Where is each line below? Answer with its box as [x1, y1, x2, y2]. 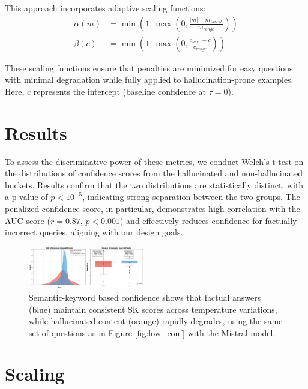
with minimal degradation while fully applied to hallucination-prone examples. [5, 73, 294, 86]
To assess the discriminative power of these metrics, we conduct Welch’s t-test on [5, 155, 304, 167]
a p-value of [5, 190, 48, 203]
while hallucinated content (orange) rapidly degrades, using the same [29, 315, 283, 327]
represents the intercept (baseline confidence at [33, 85, 207, 97]
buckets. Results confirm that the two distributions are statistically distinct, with [5, 178, 304, 191]
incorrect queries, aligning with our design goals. [5, 226, 183, 238]
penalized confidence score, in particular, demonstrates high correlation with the [5, 202, 300, 214]
